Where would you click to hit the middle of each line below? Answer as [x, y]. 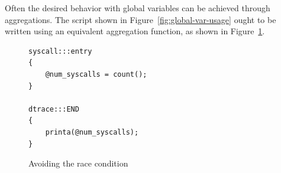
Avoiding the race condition [78, 163]
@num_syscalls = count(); [96, 74]
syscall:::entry [60, 51]
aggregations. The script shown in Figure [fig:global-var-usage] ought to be [140, 19]
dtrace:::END [54, 109]
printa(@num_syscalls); [92, 132]
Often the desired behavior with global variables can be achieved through [138, 8]
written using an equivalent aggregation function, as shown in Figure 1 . [135, 31]
